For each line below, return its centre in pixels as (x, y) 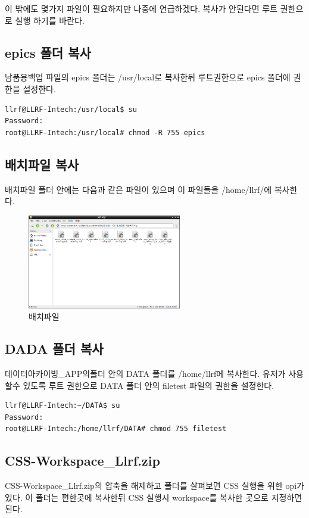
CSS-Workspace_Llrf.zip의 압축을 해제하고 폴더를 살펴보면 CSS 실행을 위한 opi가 (155, 486)
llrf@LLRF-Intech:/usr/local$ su (71, 109)
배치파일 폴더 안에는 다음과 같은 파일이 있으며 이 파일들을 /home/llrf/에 (138, 189)
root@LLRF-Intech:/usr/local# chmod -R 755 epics (105, 132)
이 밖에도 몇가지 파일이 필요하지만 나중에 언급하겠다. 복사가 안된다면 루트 (141, 8)
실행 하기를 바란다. (50, 20)
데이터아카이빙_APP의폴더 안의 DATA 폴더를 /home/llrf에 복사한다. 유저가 (145, 373)
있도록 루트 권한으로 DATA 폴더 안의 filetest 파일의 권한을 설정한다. (149, 385)
